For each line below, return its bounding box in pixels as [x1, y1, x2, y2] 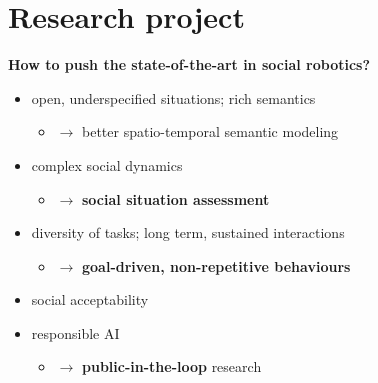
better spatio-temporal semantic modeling [81, 121, 339, 142]
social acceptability [31, 289, 149, 310]
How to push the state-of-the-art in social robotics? [8, 54, 371, 75]
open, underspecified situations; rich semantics [31, 87, 316, 108]
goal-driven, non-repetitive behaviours [82, 255, 351, 276]
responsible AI [31, 322, 120, 343]
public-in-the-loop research [82, 356, 262, 377]
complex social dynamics [31, 154, 183, 175]
